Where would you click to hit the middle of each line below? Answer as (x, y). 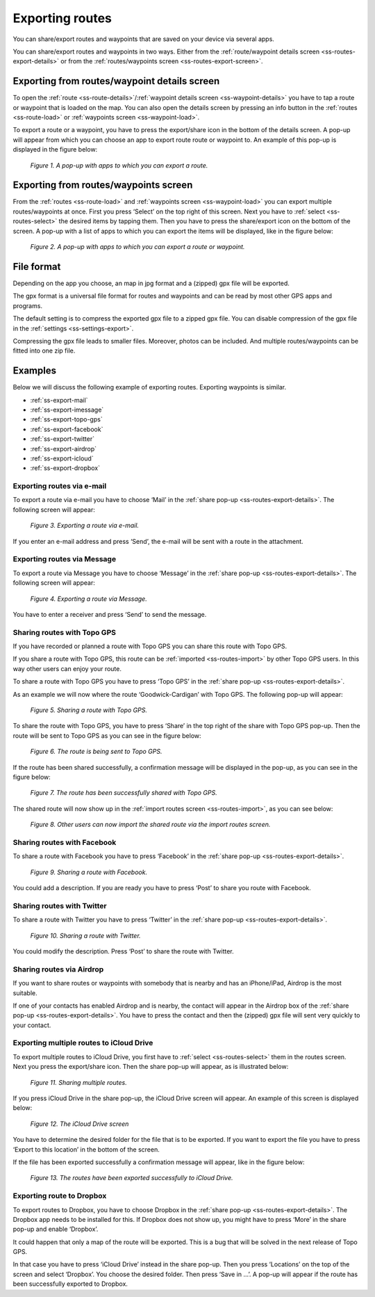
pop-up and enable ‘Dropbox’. (56, 1229)
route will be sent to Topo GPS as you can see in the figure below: (107, 735)
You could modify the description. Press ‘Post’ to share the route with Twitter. (123, 951)
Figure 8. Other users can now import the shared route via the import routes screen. (150, 825)
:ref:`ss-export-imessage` (67, 410)
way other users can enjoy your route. (67, 668)
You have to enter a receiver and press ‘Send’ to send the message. (110, 614)
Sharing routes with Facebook (65, 842)
